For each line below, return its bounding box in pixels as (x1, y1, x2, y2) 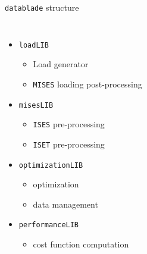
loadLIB (18, 40, 49, 49)
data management (33, 197, 98, 210)
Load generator (33, 58, 89, 70)
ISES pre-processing (33, 118, 105, 130)
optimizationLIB (18, 161, 83, 170)
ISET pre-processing (33, 137, 105, 150)
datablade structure (5, 1, 79, 13)
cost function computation (33, 238, 129, 250)
